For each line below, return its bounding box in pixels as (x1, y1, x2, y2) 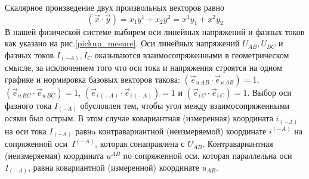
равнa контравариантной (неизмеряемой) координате (75, 124, 267, 137)
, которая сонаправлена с (95, 137, 185, 150)
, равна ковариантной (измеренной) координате (28, 161, 199, 173)
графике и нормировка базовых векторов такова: (5, 73, 180, 85)
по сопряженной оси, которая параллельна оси (123, 149, 292, 162)
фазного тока (5, 99, 52, 111)
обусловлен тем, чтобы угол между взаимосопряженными (80, 99, 290, 111)
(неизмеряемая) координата (5, 149, 104, 162)
